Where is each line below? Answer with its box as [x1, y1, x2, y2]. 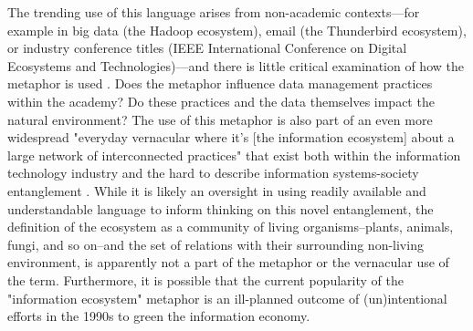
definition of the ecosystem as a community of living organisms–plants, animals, [7, 217, 454, 236]
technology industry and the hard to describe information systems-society [7, 163, 419, 182]
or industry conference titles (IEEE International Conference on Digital [7, 38, 407, 57]
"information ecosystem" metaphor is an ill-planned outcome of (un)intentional [7, 288, 447, 307]
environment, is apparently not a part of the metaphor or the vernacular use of [7, 253, 449, 272]
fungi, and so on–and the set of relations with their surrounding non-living [7, 234, 424, 253]
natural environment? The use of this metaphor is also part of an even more [7, 109, 433, 129]
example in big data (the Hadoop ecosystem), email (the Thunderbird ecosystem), [7, 20, 467, 39]
